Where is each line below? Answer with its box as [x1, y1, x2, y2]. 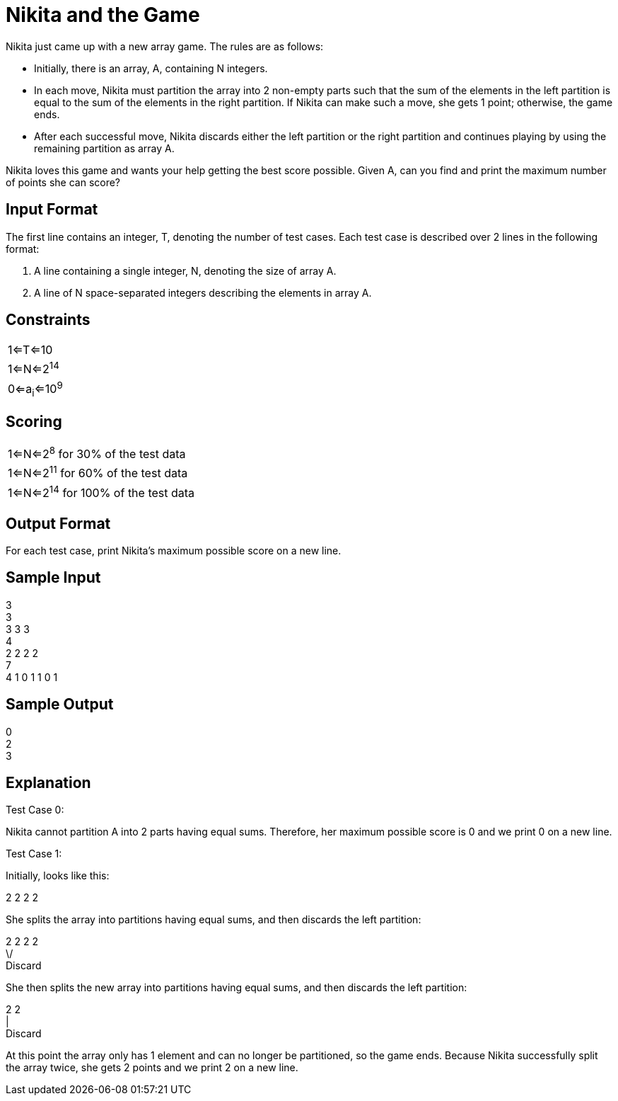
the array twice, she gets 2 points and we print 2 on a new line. [6, 1061, 298, 1074]
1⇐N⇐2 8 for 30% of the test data [8, 445, 186, 462]
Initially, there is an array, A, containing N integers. [34, 62, 268, 74]
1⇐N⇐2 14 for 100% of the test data [8, 483, 195, 501]
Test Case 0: [6, 804, 64, 816]
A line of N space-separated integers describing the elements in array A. [34, 286, 372, 299]
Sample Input [6, 569, 101, 587]
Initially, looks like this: [6, 869, 110, 882]
